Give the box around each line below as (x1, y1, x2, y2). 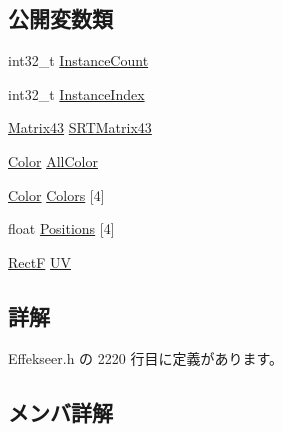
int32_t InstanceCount (8, 50, 149, 71)
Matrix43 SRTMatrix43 (8, 117, 152, 138)
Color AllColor (8, 150, 98, 171)
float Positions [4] (8, 218, 115, 239)
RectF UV (8, 251, 71, 272)
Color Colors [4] (8, 184, 105, 205)
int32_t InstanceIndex (8, 83, 145, 104)
